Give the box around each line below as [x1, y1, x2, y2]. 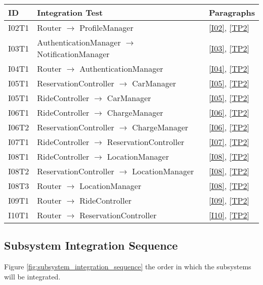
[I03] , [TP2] [209, 42, 249, 54]
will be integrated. [4, 271, 61, 281]
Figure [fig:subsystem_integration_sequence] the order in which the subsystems [4, 261, 251, 272]
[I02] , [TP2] [209, 22, 249, 33]
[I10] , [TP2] [209, 209, 249, 221]
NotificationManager [37, 48, 110, 60]
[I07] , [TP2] [209, 136, 249, 148]
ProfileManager [79, 22, 134, 33]
